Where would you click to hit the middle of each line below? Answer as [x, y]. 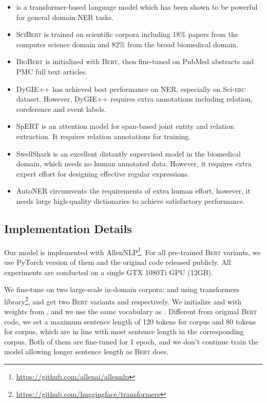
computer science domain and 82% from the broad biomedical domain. [127, 44]
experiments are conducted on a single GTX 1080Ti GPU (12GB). [109, 272]
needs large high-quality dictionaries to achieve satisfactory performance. [131, 200]
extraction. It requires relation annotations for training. [103, 136]
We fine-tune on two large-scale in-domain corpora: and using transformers [122, 289]
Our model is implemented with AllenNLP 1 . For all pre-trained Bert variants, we [132, 251]
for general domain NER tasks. [65, 17]
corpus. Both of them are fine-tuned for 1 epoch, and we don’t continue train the [131, 341]
